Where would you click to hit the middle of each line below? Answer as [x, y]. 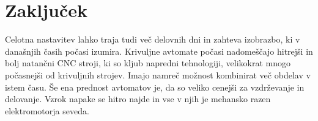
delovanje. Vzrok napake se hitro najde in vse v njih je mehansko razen [138, 99]
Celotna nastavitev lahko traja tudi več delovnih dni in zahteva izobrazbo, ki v [153, 39]
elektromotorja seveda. [47, 110]
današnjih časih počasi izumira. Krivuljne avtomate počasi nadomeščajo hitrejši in [159, 51]
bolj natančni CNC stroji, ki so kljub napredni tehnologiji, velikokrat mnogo [148, 63]
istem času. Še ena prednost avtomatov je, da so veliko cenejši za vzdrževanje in [155, 87]
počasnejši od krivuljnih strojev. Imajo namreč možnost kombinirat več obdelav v [158, 74]
